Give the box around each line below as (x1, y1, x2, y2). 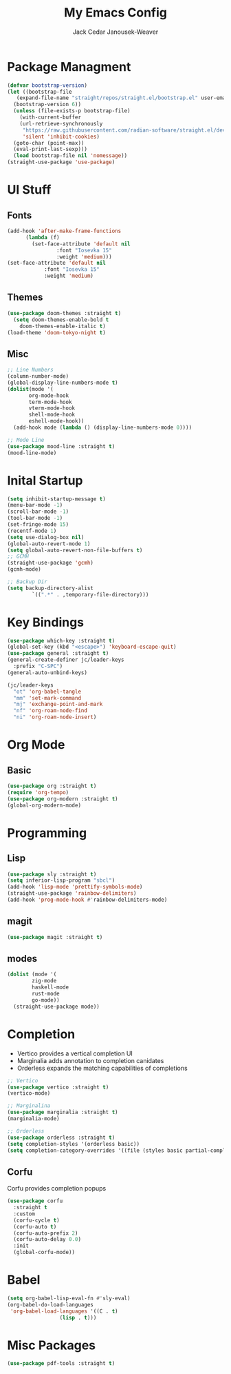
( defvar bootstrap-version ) (7, 81, 88, 89)
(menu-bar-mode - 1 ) (7, 502, 63, 509)
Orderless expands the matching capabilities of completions (16, 1064, 188, 1072)
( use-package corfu (7, 1198, 63, 1204)
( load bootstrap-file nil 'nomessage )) (13, 152, 128, 159)
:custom (13, 1210, 36, 1218)
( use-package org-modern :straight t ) (7, 795, 118, 802)
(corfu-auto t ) (13, 1223, 57, 1230)
